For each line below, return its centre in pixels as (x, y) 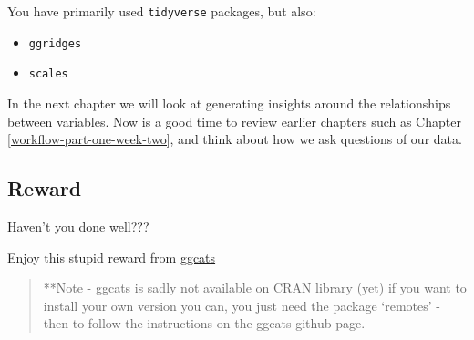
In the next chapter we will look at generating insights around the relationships (229, 103)
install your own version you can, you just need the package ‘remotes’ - (242, 305)
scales (48, 74)
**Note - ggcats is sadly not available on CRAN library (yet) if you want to (255, 288)
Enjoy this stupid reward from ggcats (112, 257)
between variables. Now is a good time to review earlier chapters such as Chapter (234, 121)
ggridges (55, 43)
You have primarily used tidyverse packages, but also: (162, 11)
